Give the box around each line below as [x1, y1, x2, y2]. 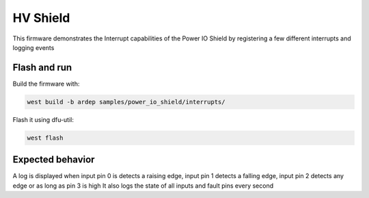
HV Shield [12, 10, 70, 25]
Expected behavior [12, 154, 95, 166]
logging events [12, 43, 55, 51]
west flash [27, 134, 64, 142]
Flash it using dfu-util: [12, 115, 74, 123]
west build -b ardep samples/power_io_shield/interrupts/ [27, 98, 225, 106]
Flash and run [12, 62, 72, 73]
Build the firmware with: [12, 79, 80, 88]
